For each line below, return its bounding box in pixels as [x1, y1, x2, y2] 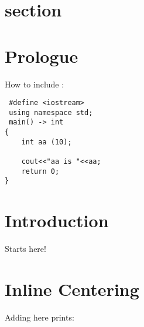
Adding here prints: [5, 311, 74, 323]
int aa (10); [21, 137, 72, 146]
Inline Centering [5, 277, 139, 301]
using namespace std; [9, 108, 93, 117]
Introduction [5, 208, 109, 232]
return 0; [21, 167, 60, 176]
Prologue [5, 43, 78, 68]
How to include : [5, 77, 64, 90]
